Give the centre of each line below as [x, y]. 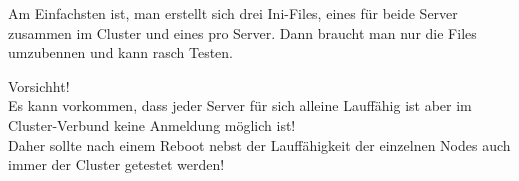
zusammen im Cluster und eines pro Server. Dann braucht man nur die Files [242, 32]
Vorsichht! [39, 85]
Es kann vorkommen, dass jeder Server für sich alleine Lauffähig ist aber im [240, 105]
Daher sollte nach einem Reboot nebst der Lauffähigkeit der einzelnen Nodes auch [259, 144]
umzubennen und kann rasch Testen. [120, 52]
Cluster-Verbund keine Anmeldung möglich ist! [152, 124]
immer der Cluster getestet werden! [116, 164]
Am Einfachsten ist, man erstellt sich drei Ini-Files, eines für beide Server [233, 13]
